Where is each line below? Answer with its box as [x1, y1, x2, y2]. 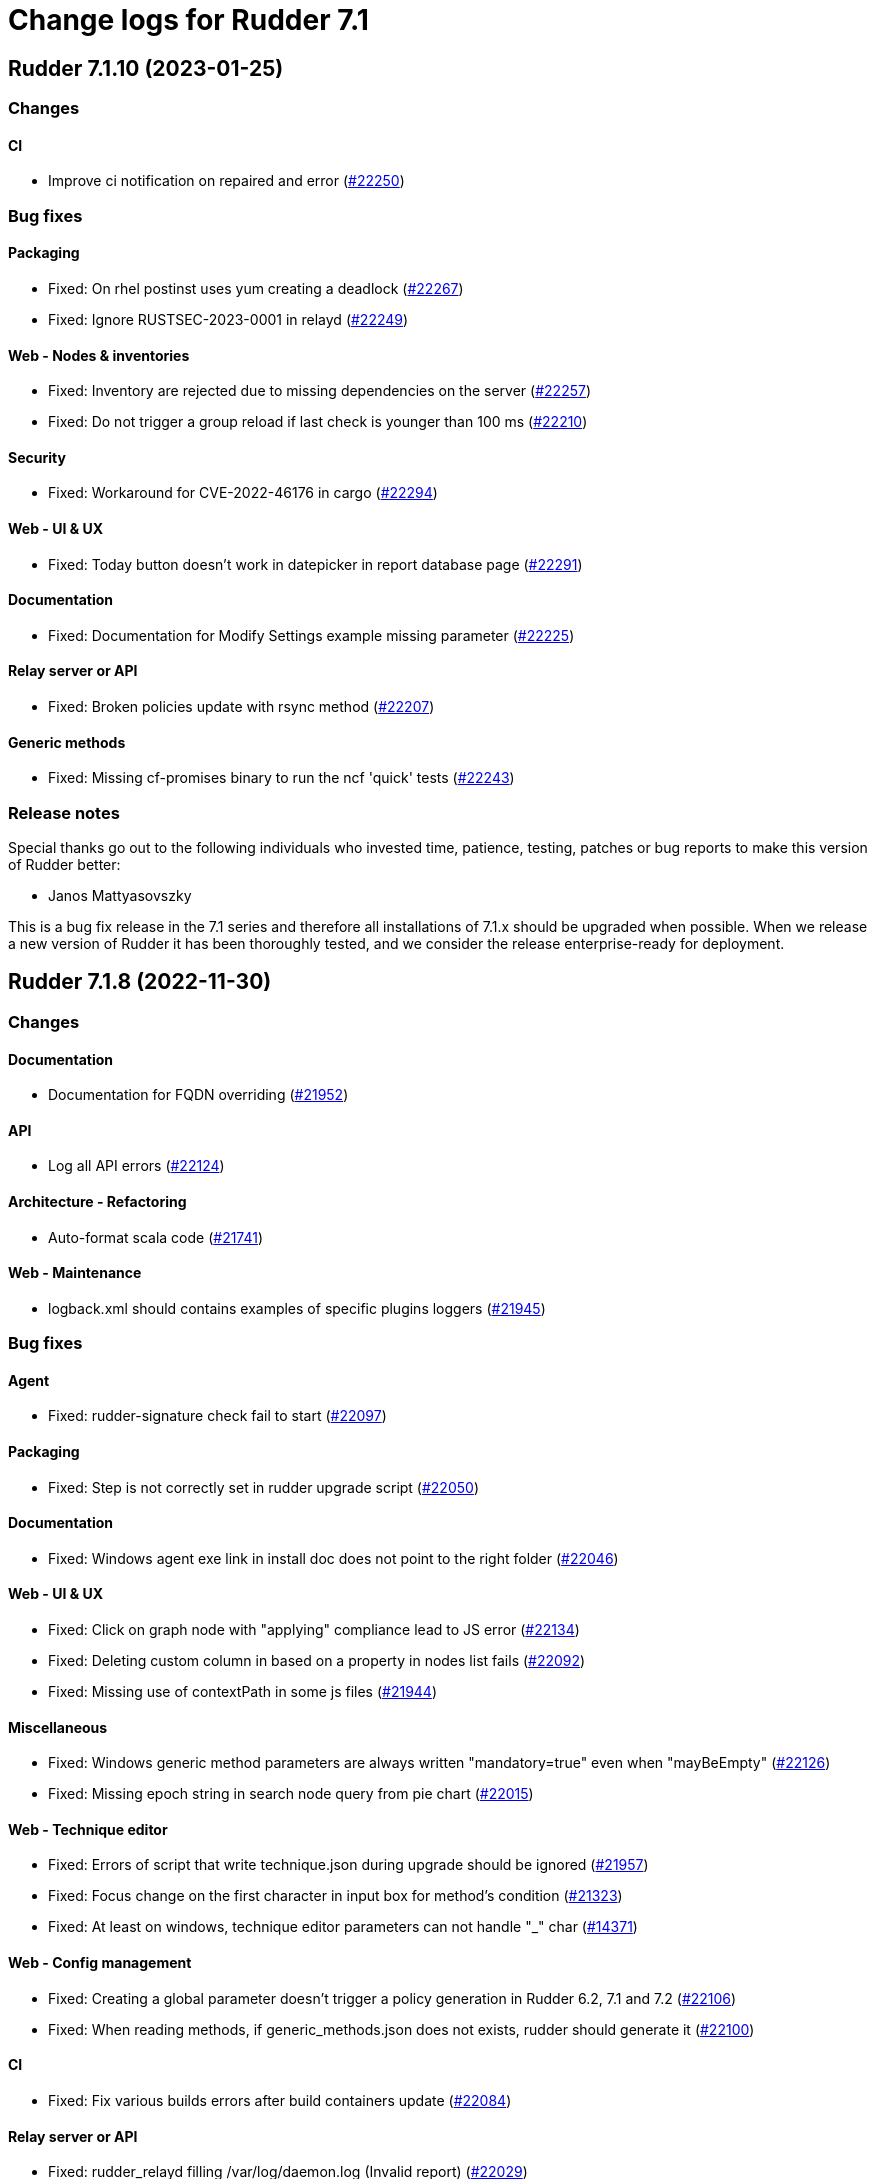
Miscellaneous [8, 1718, 108, 1736]
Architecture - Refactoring [8, 1192, 187, 1210]
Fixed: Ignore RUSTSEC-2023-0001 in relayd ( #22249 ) [48, 310, 409, 328]
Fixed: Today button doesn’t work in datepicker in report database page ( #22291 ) [48, 555, 583, 573]
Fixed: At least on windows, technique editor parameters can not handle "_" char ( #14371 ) [48, 1918, 638, 1936]
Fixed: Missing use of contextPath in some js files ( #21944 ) [48, 1683, 438, 1701]
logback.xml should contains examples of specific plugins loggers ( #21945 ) [48, 1299, 546, 1317]
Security [8, 448, 66, 466]
